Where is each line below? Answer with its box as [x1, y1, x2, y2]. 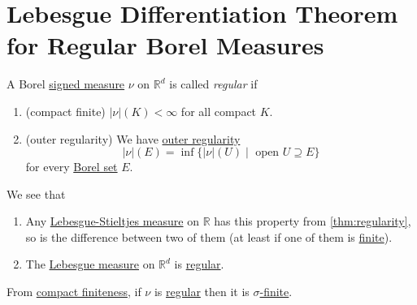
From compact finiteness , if [7, 283, 141, 300]
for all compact [180, 102, 257, 119]
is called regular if [169, 75, 258, 92]
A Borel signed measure [7, 75, 125, 92]
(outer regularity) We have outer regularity [25, 130, 241, 147]
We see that [7, 185, 66, 202]
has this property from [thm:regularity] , [214, 213, 411, 230]
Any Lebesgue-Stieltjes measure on [25, 213, 199, 230]
